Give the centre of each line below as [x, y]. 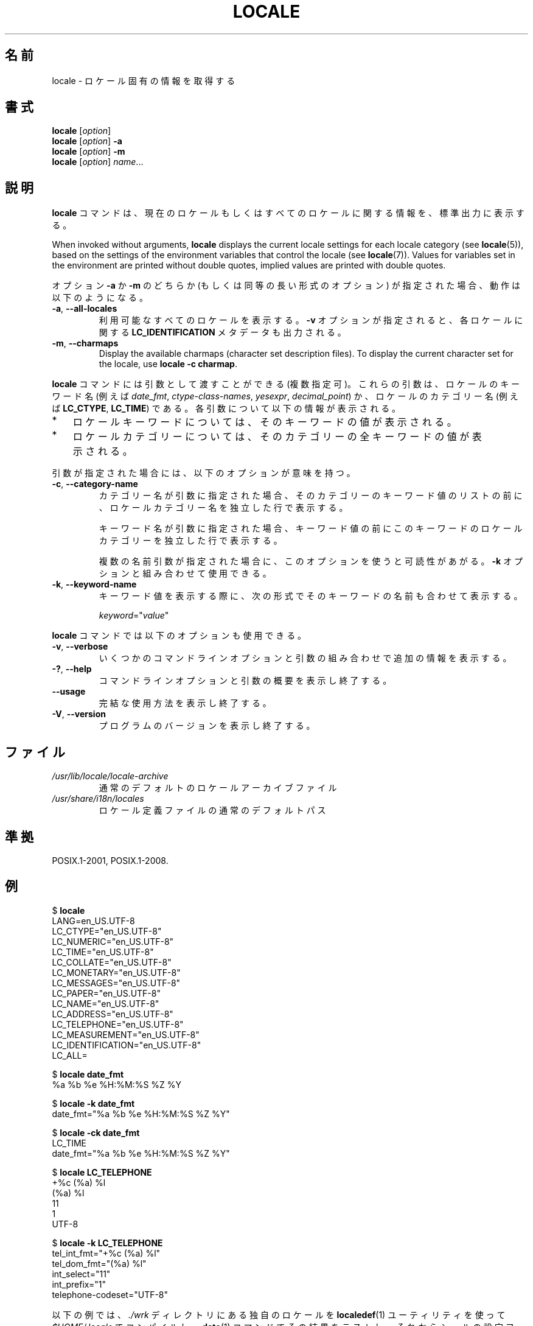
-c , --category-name [95, 484]
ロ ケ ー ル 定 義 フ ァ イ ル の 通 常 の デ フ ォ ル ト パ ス [212, 810]
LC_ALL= [70, 1055]
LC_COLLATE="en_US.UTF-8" [112, 962]
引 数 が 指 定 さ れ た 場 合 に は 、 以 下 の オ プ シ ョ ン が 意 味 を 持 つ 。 [204, 473]
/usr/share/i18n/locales [98, 799]
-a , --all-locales [85, 309]
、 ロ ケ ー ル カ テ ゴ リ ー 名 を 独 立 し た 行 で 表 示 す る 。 [223, 508]
